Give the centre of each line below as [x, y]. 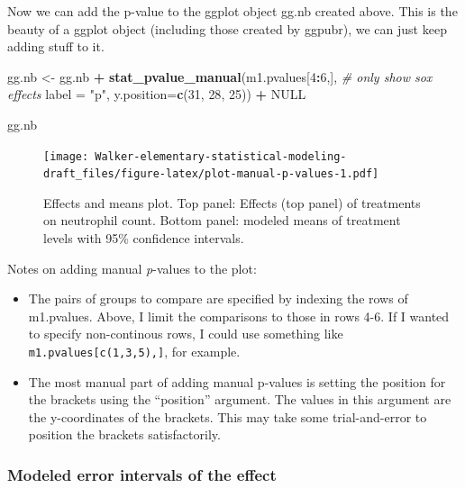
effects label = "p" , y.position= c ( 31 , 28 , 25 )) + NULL [157, 94]
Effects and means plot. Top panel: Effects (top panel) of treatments [232, 202]
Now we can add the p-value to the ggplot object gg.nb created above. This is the [232, 11]
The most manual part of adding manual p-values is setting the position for [237, 381]
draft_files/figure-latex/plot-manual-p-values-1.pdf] [211, 174]
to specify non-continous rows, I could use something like [186, 334]
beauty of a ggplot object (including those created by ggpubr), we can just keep [227, 28]
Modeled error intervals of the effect [142, 474]
